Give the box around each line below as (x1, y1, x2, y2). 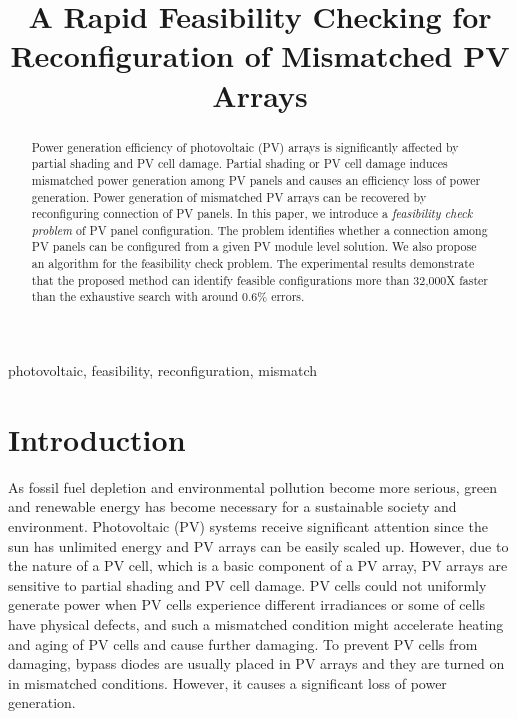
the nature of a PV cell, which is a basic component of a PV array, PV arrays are (8, 555, 508, 576)
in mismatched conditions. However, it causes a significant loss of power (8, 672, 447, 693)
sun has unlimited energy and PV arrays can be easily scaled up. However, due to (8, 535, 509, 556)
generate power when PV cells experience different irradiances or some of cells (8, 594, 486, 615)
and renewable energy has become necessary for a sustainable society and (8, 496, 457, 517)
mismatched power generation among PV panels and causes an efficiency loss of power (31, 171, 481, 188)
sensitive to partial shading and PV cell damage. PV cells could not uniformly (8, 574, 487, 595)
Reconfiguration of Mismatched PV (10, 35, 510, 76)
